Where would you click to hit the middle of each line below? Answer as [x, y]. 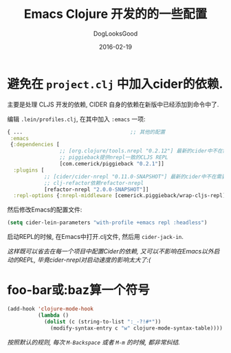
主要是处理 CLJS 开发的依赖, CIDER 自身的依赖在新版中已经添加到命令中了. [113, 104]
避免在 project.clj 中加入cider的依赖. [115, 84]
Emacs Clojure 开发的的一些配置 [115, 14]
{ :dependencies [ [35, 145]
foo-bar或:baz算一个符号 [78, 290]
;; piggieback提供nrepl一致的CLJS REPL [114, 158]
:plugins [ [29, 170]
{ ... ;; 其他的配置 [86, 132]
